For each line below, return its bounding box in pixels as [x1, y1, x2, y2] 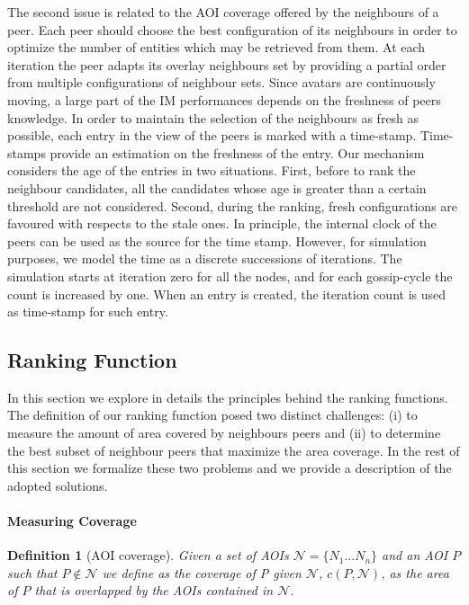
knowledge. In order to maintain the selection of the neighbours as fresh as [7, 108, 419, 127]
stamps [7, 143, 46, 162]
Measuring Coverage [7, 512, 137, 530]
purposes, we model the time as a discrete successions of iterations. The [7, 249, 402, 268]
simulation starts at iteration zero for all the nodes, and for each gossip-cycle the [7, 266, 453, 285]
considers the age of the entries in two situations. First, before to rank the [7, 161, 416, 180]
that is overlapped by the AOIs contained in [34, 581, 274, 600]
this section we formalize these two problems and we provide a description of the [7, 458, 452, 477]
